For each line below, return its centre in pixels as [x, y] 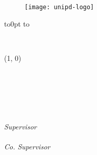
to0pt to [17, 23]
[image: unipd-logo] [59, 7]
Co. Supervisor [27, 147]
